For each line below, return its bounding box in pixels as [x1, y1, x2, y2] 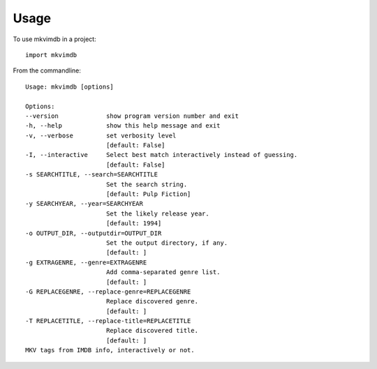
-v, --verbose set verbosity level [25, 131, 177, 140]
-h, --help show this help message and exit [25, 122, 221, 130]
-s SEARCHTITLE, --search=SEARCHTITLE [25, 171, 158, 179]
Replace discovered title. [105, 326, 199, 335]
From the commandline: [13, 66, 82, 75]
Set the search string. [105, 180, 188, 188]
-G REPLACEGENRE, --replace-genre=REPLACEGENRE [25, 287, 191, 296]
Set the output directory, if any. [105, 239, 228, 247]
